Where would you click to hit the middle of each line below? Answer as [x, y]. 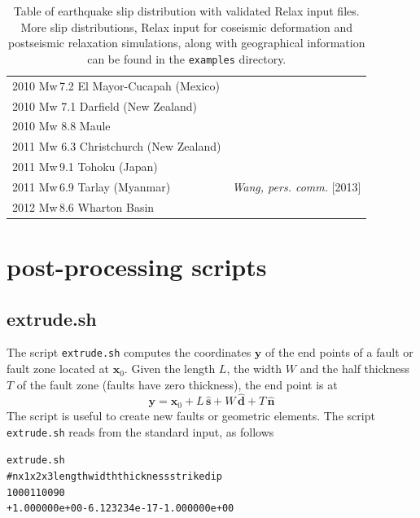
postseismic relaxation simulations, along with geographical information [187, 43]
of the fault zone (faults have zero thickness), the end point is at [177, 384]
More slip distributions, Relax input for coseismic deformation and [187, 26]
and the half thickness [354, 369]
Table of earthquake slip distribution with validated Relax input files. [186, 11]
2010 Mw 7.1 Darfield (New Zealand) [105, 105]
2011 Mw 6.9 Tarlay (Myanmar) [92, 186]
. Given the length [170, 369]
